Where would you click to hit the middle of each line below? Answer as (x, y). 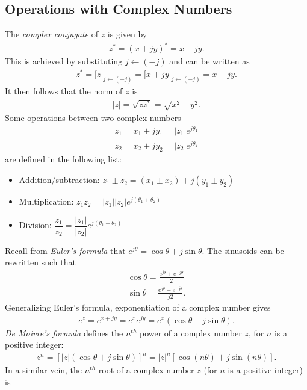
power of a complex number (191, 333)
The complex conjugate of (51, 34)
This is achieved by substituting (64, 61)
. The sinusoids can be (243, 250)
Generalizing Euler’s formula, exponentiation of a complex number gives (138, 307)
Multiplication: (46, 201)
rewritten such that (40, 262)
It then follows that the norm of (64, 91)
